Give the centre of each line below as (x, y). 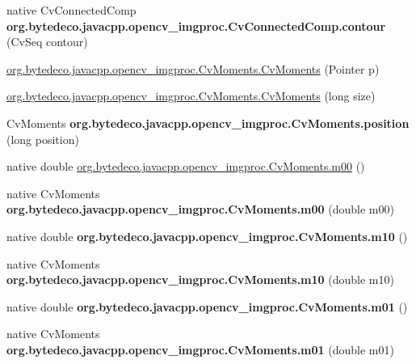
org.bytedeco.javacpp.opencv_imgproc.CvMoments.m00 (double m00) (200, 209)
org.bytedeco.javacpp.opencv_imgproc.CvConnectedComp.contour (196, 25)
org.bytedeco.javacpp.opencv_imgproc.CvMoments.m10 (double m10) (200, 279)
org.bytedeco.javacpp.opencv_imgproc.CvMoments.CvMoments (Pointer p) (193, 68)
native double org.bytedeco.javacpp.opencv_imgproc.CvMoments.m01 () (207, 306)
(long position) (43, 139)
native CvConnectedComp (71, 10)
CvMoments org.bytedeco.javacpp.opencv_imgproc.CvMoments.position (208, 123)
